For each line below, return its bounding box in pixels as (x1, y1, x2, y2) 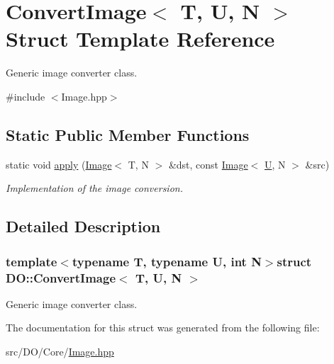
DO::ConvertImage (6, 268, 116, 286)
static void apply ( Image (6, 157, 112, 171)
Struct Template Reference (6, 24, 275, 53)
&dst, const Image (168, 157, 248, 171)
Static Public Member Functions (6, 123, 250, 145)
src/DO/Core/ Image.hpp (6, 344, 114, 358)
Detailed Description (6, 215, 161, 237)
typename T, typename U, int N (72, 252, 262, 270)
